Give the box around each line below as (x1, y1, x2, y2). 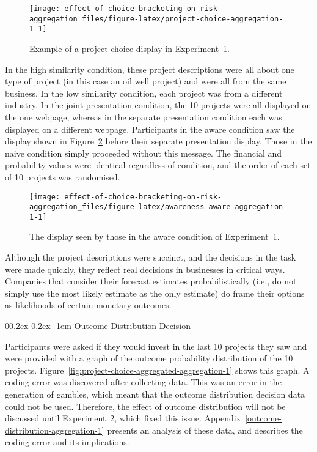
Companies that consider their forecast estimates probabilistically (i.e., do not (5, 275, 297, 287)
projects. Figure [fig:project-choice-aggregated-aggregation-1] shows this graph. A (5, 363, 310, 376)
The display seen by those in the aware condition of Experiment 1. (29, 230, 280, 243)
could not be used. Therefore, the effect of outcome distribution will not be (5, 399, 286, 412)
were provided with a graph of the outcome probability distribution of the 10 (5, 352, 293, 365)
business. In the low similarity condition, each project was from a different (5, 86, 283, 99)
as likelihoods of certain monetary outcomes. (5, 298, 172, 311)
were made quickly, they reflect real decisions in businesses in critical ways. (5, 262, 285, 275)
